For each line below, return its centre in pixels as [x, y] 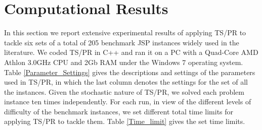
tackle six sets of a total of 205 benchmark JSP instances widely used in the [122, 42]
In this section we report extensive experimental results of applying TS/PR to [125, 32]
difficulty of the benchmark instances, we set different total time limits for [119, 111]
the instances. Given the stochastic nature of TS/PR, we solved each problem [124, 91]
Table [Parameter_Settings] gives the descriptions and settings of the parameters [130, 72]
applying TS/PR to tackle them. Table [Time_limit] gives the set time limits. [125, 121]
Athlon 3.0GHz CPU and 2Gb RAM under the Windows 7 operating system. [124, 62]
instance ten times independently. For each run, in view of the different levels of [128, 102]
